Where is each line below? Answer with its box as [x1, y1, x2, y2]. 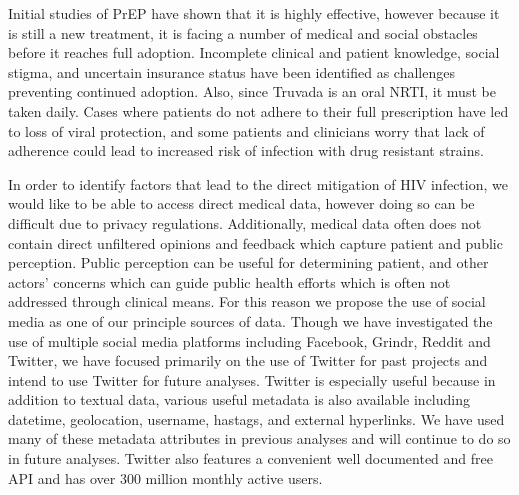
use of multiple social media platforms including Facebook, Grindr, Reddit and [8, 330, 491, 351]
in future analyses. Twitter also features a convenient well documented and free [8, 448, 493, 469]
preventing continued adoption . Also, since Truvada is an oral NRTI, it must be [8, 81, 496, 102]
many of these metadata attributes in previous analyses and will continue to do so [8, 428, 511, 449]
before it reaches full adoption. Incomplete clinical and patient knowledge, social [8, 42, 500, 63]
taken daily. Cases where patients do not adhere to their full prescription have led [8, 100, 509, 121]
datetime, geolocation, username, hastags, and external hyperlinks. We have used [8, 408, 505, 429]
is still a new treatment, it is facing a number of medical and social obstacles [8, 22, 478, 43]
